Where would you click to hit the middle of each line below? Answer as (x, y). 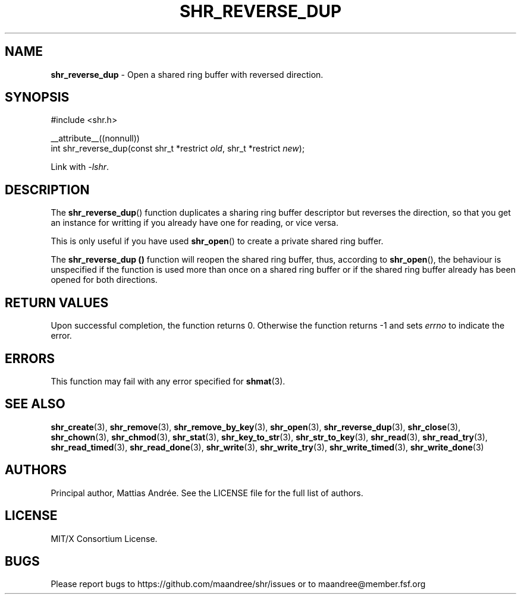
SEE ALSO (35, 404)
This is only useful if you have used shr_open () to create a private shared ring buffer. (217, 241)
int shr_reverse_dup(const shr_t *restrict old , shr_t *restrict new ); (178, 149)
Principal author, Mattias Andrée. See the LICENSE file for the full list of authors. (207, 493)
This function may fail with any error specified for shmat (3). (168, 381)
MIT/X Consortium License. (104, 538)
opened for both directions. (104, 280)
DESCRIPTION (47, 190)
